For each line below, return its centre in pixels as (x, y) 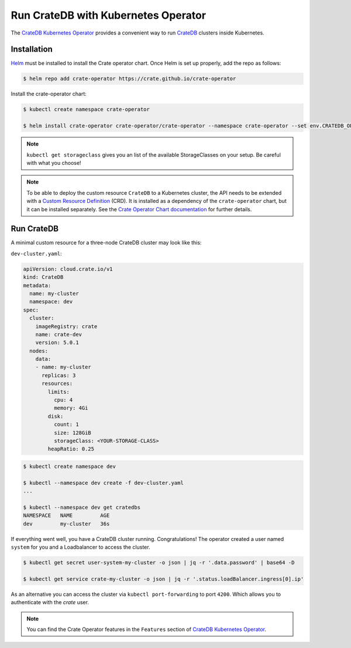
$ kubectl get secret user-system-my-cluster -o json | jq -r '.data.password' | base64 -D (159, 563)
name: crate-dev (58, 334)
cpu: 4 (63, 400)
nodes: (39, 351)
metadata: (37, 285)
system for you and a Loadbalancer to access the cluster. (80, 547)
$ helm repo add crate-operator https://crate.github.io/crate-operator (130, 79)
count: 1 (66, 425)
